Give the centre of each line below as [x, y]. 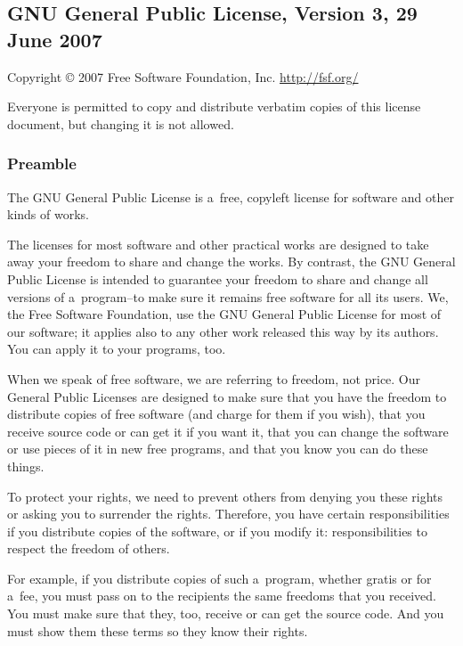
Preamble [42, 164]
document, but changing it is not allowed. [121, 123]
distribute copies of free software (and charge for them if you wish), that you [216, 414]
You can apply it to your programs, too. [117, 349]
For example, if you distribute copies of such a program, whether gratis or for [219, 578]
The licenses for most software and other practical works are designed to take [218, 244]
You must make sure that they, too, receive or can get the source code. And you [226, 613]
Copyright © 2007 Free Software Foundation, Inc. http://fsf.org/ [183, 76]
